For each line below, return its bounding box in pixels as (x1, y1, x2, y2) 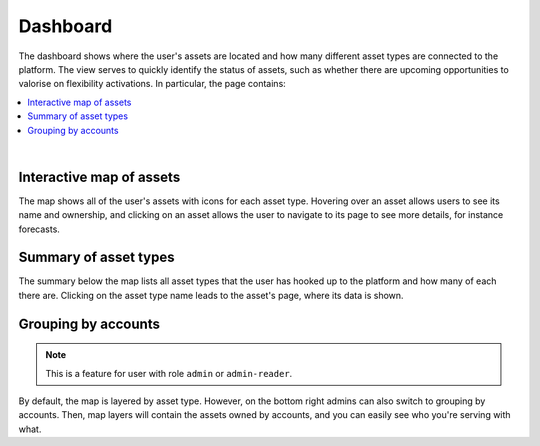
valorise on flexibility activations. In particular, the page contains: (18, 78, 287, 90)
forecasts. (18, 223, 60, 235)
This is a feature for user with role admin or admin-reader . (45, 367, 293, 379)
